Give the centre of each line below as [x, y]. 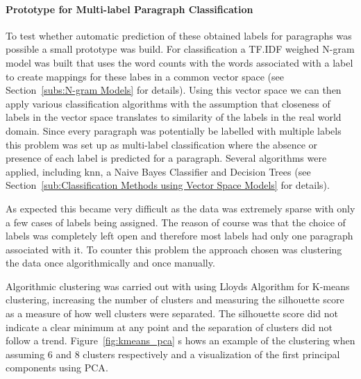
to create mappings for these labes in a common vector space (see [145, 76]
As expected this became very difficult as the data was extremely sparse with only [180, 208]
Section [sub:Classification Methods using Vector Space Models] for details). [168, 185]
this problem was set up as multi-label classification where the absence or [161, 144]
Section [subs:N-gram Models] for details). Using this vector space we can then [174, 90]
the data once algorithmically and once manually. [110, 263]
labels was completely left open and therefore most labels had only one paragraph [179, 236]
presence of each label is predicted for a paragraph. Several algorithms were [166, 158]
